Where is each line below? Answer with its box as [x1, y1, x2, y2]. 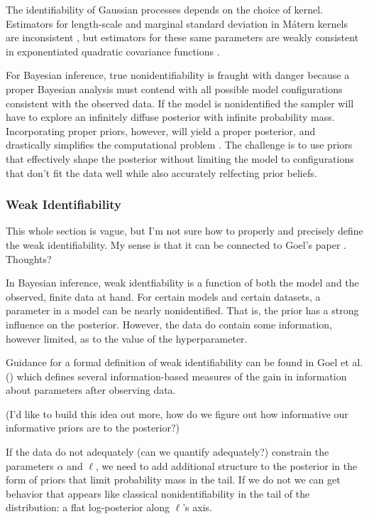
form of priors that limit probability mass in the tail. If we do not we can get [6, 472, 341, 487]
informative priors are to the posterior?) [6, 420, 180, 435]
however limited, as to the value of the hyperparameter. [6, 331, 248, 346]
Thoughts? [6, 251, 52, 266]
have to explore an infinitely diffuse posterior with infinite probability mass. [6, 109, 335, 124]
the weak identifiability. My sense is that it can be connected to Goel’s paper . [6, 237, 346, 252]
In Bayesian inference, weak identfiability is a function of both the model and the [6, 275, 359, 290]
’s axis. [182, 500, 212, 515]
